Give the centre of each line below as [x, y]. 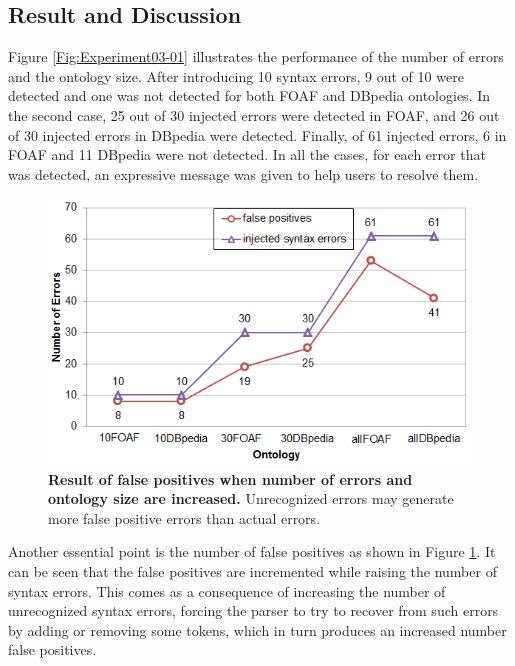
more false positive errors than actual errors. [184, 517]
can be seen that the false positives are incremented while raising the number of [252, 570]
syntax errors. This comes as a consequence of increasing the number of [227, 590]
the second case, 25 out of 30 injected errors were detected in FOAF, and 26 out [254, 114]
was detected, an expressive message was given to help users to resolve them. [243, 173]
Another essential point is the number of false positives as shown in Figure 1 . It [252, 551]
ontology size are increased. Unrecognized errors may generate [251, 498]
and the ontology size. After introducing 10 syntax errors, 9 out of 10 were [236, 75]
